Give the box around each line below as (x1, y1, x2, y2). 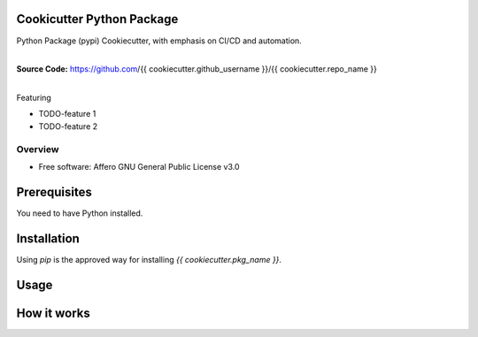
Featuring (16, 93, 52, 103)
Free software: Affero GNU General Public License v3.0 (38, 162, 240, 172)
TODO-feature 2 (38, 120, 98, 132)
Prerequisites (16, 184, 92, 199)
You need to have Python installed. (16, 208, 143, 218)
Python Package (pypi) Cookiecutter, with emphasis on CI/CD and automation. (16, 35, 303, 46)
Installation (16, 231, 80, 246)
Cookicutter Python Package (16, 11, 179, 27)
